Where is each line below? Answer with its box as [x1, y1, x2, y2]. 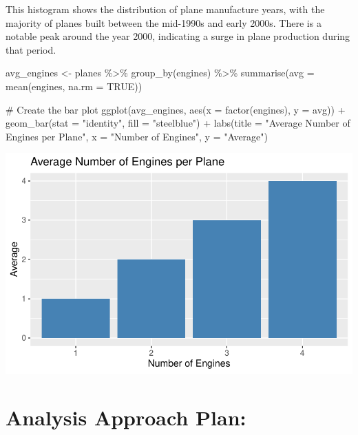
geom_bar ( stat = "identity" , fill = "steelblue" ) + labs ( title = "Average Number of [6, 116, 350, 130]
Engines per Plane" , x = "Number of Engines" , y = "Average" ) [6, 129, 268, 143]
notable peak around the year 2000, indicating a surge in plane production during [6, 29, 350, 43]
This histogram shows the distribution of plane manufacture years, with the [6, 2, 325, 16]
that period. [6, 42, 56, 56]
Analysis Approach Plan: [6, 403, 246, 431]
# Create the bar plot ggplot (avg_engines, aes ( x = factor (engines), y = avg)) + [6, 102, 346, 116]
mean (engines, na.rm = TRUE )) [6, 78, 143, 93]
